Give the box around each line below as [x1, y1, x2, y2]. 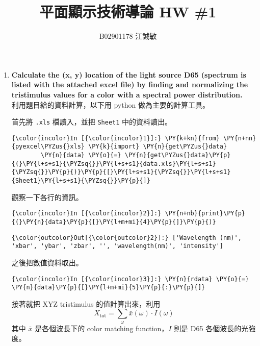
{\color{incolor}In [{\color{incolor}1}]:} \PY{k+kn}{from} [11, 134, 220, 142]
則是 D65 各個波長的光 [174, 323, 249, 333]
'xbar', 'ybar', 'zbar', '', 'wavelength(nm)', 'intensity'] [11, 242, 224, 250]
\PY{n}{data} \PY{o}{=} [41, 152, 121, 159]
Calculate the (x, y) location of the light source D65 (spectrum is [11, 69, 246, 80]
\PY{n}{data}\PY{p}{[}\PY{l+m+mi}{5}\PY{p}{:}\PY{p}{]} [11, 284, 205, 291]
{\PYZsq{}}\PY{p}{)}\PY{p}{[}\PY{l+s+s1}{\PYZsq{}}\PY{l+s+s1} [11, 168, 231, 176]
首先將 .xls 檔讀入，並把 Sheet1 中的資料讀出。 [11, 116, 172, 127]
